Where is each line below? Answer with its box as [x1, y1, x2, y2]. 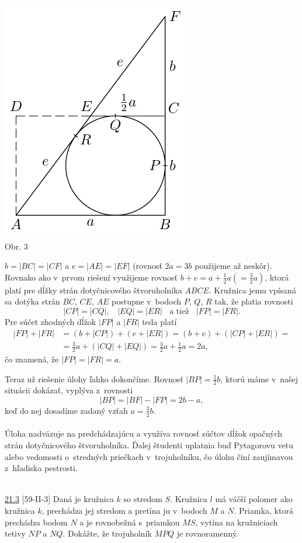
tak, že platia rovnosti [214, 295, 293, 307]
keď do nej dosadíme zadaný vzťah [5, 404, 128, 416]
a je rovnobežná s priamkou [79, 516, 180, 528]
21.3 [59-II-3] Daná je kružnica [5, 493, 114, 505]
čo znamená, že [5, 352, 59, 365]
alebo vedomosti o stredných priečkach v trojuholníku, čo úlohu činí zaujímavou [5, 450, 293, 462]
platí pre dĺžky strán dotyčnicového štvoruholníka [5, 283, 182, 296]
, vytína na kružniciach [195, 516, 278, 528]
